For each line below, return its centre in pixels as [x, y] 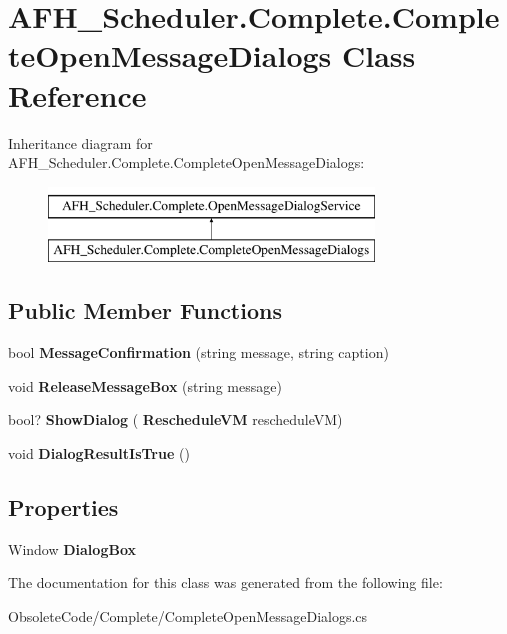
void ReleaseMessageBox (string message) [145, 385]
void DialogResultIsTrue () [99, 452]
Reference [77, 94]
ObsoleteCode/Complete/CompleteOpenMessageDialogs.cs [188, 615]
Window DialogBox [72, 548]
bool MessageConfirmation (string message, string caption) [198, 352]
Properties [63, 506]
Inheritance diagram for [80, 142]
